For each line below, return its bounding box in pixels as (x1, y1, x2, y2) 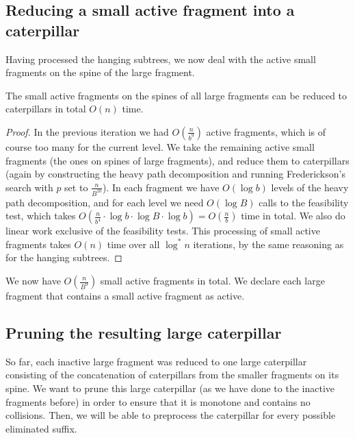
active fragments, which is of (206, 124, 326, 138)
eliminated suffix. (5, 421, 77, 435)
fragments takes (5, 236, 71, 251)
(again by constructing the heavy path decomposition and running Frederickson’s (5, 167, 345, 181)
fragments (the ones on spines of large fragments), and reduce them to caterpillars (5, 153, 350, 167)
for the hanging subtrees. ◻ (5, 250, 122, 265)
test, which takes (5, 208, 76, 223)
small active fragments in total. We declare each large (100, 273, 325, 287)
